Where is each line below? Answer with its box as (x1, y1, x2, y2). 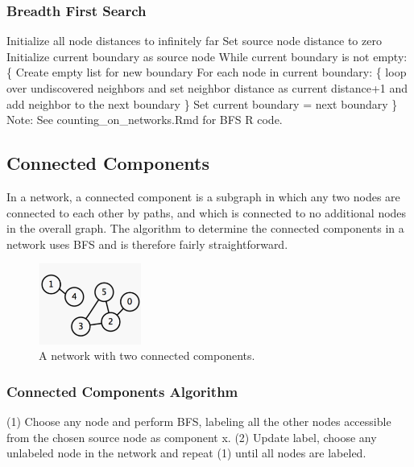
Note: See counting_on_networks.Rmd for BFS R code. (6, 111, 283, 128)
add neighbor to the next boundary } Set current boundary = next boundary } (6, 95, 398, 112)
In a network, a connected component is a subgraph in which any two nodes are (6, 188, 400, 205)
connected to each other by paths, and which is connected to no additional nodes (6, 204, 407, 221)
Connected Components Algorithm (6, 381, 238, 401)
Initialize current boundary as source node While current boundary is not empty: (6, 48, 408, 64)
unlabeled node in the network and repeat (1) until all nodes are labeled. (6, 444, 366, 461)
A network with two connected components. (39, 347, 255, 364)
